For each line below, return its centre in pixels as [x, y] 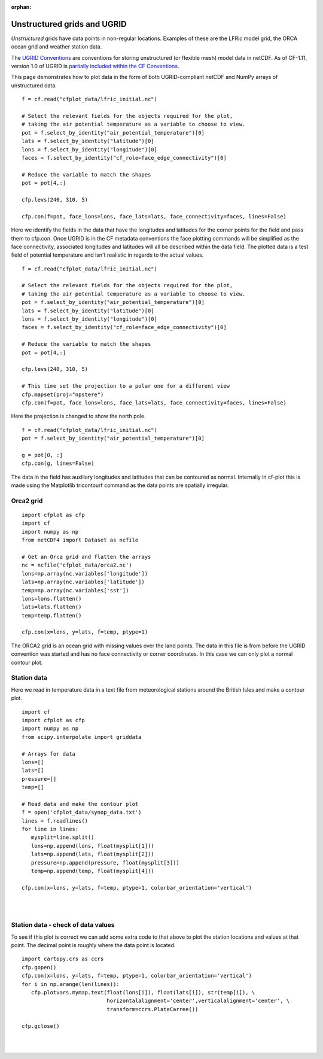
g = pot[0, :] [42, 455]
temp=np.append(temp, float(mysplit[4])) [93, 871]
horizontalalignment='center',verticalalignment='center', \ [198, 1001]
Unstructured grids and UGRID [69, 24]
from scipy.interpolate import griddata [82, 737]
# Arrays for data [49, 754]
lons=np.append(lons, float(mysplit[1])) [93, 846]
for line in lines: [50, 829]
